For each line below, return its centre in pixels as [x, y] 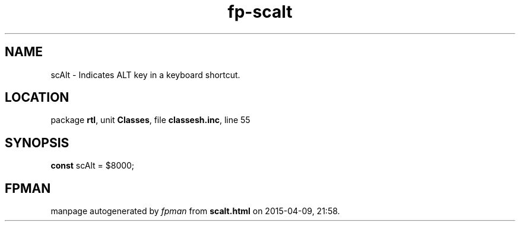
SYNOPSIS [37, 143]
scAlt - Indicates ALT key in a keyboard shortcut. [145, 75]
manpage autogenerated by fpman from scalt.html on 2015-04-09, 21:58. [195, 211]
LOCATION [37, 98]
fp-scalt [260, 12]
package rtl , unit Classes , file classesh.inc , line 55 [150, 120]
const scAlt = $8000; [93, 166]
